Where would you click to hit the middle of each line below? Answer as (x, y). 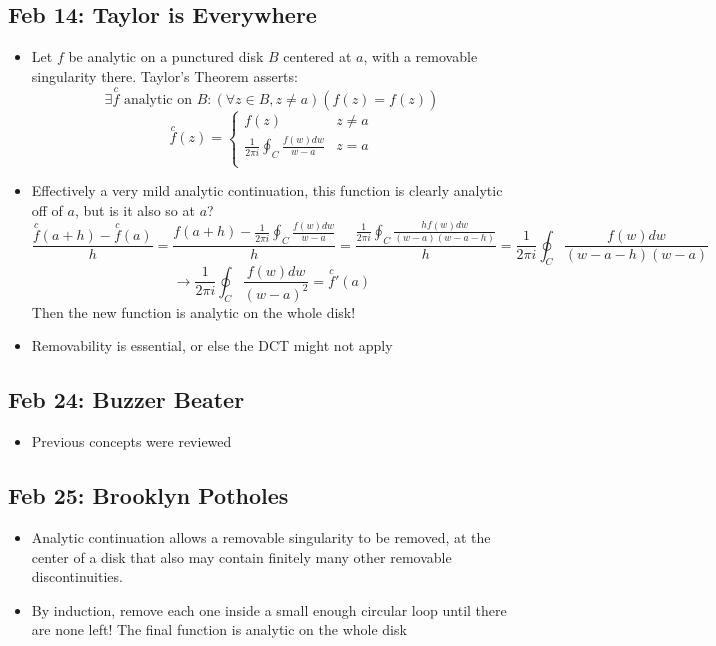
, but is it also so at (134, 209)
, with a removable (420, 56)
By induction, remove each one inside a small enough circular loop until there (269, 609)
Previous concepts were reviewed (131, 441)
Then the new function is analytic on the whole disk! (193, 311)
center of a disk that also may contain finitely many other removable (241, 556)
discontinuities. (77, 576)
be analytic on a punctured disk (166, 56)
